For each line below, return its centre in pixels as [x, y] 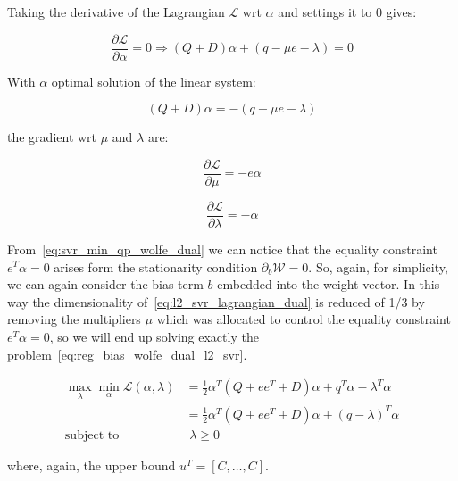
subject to [92, 435]
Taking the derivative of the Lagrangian [116, 12]
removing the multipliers [74, 319]
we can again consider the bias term [105, 284]
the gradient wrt [52, 137]
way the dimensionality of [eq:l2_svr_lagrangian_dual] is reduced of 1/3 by [216, 301]
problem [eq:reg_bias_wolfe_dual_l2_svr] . [127, 354]
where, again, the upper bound [92, 464]
